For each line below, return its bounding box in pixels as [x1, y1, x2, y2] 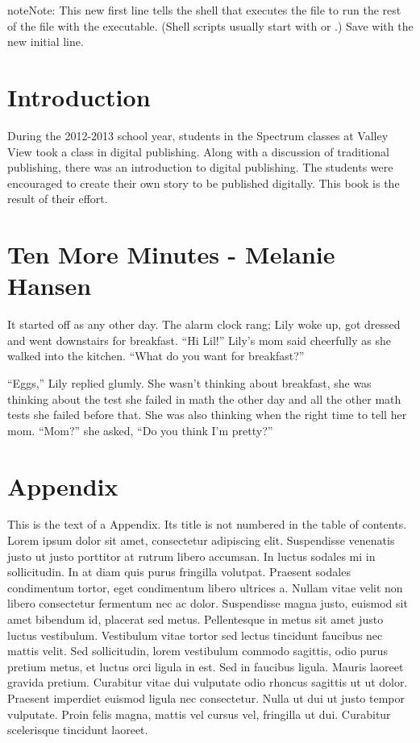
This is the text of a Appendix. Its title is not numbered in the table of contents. [7, 516, 407, 533]
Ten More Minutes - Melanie [7, 238, 335, 271]
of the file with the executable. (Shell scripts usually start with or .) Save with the [7, 17, 414, 34]
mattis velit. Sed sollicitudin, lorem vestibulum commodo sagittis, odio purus [7, 642, 388, 659]
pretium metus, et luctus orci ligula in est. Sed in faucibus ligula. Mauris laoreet [7, 658, 404, 675]
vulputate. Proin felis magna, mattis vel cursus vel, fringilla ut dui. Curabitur [7, 705, 391, 722]
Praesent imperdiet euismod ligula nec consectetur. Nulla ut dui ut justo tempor [7, 690, 405, 706]
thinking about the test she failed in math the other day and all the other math [7, 390, 401, 407]
